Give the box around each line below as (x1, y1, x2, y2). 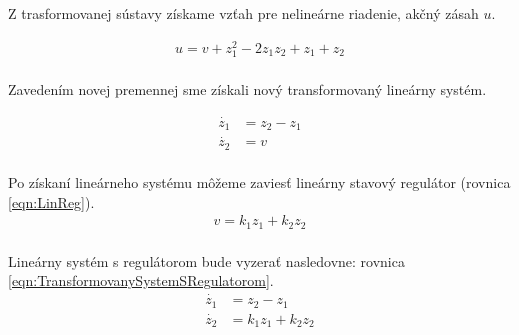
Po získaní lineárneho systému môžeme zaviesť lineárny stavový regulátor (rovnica (8, 171, 511, 192)
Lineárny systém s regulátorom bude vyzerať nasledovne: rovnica (8, 250, 405, 271)
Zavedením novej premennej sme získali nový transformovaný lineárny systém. (8, 78, 487, 99)
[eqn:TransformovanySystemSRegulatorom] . (8, 270, 274, 291)
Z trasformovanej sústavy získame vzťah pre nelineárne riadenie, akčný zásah (8, 3, 479, 23)
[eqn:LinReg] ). (8, 191, 95, 212)
